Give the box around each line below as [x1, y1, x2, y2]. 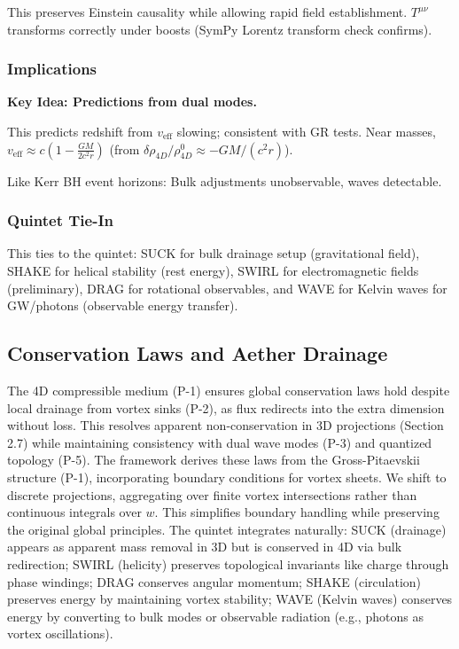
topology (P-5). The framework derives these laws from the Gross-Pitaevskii [7, 450, 420, 469]
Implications [7, 58, 97, 80]
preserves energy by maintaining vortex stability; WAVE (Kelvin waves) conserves [7, 590, 453, 608]
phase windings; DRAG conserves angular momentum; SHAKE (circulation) [7, 572, 422, 590]
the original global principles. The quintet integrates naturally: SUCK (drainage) [7, 520, 447, 538]
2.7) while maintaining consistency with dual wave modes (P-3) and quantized [7, 433, 432, 451]
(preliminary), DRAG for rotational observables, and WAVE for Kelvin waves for [7, 278, 447, 297]
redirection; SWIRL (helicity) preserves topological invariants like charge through [7, 554, 449, 573]
